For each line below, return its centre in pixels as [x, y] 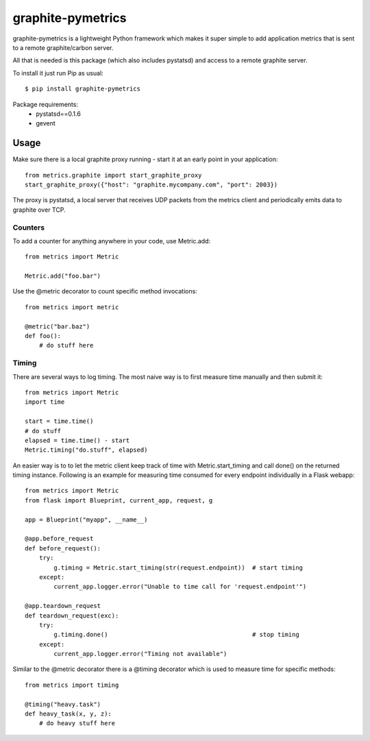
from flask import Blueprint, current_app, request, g [119, 500]
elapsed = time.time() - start [77, 440]
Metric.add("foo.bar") [63, 276]
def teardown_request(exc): [72, 616]
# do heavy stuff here [77, 724]
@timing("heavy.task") [63, 704]
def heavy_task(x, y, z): [69, 714]
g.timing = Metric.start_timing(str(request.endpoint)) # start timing [178, 568]
